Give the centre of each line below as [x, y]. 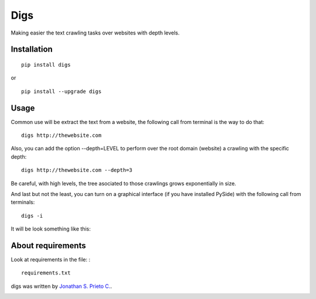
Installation [32, 49]
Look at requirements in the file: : [51, 260]
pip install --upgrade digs [61, 91]
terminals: [23, 202]
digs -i [32, 216]
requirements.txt [46, 273]
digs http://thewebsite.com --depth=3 [77, 170]
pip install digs [46, 65]
